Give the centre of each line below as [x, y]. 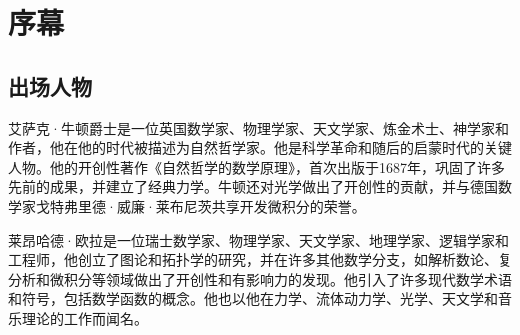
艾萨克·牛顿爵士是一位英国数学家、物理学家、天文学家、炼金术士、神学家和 [258, 127]
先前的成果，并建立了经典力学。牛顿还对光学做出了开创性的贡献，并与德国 [253, 186]
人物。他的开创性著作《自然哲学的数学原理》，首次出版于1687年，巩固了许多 [256, 166]
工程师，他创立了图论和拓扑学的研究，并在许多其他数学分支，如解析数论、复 [260, 259]
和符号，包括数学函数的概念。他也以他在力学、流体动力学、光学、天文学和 [253, 298]
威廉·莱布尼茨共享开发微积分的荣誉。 [241, 205]
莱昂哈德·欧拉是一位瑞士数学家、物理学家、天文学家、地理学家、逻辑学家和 [258, 239]
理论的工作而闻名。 [84, 317]
